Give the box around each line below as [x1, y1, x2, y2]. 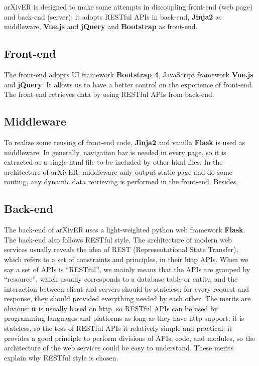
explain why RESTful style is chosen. [4, 352, 118, 362]
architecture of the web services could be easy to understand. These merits [4, 342, 234, 353]
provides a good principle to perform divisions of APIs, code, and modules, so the [4, 332, 255, 343]
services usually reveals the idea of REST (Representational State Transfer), [4, 244, 238, 255]
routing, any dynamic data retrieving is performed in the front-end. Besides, [4, 176, 238, 187]
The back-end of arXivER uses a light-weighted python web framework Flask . [4, 224, 245, 235]
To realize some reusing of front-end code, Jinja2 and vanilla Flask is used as [4, 137, 245, 147]
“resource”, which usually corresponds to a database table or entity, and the [4, 274, 238, 284]
